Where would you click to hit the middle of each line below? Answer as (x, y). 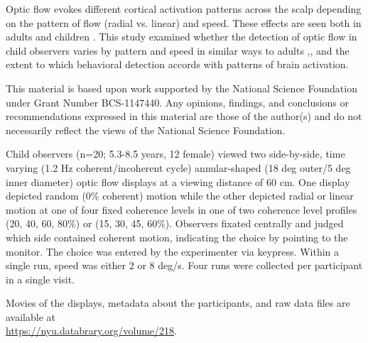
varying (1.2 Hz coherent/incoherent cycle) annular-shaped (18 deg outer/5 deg (178, 167)
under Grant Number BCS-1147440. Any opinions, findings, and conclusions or (178, 102)
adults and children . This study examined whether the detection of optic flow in (182, 37)
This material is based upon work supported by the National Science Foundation (182, 88)
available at (31, 316)
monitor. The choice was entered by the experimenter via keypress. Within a (172, 251)
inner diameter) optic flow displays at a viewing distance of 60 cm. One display (178, 181)
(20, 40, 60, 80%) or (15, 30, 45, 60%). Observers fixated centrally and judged (175, 223)
